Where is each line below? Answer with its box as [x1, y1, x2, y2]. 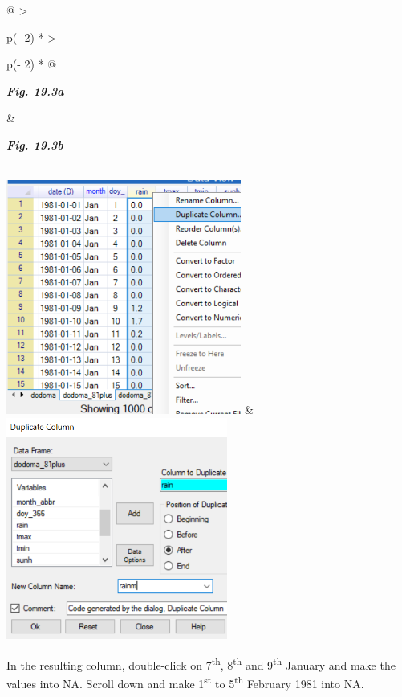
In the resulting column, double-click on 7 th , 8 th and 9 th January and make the [6, 654, 396, 673]
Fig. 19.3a [6, 82, 64, 99]
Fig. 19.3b [6, 136, 63, 153]
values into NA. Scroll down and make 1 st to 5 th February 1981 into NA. [6, 673, 364, 691]
